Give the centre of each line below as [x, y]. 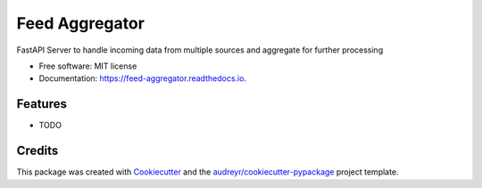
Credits [37, 151]
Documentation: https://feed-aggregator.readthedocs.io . [143, 78]
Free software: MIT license [88, 66]
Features [42, 104]
